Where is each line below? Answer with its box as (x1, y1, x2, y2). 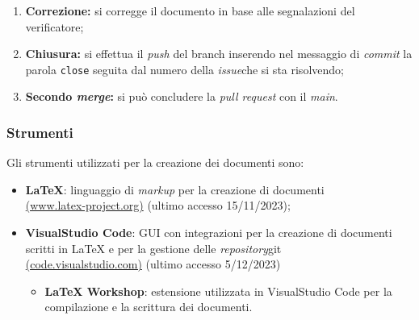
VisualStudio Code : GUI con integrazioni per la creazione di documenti (25, 224, 392, 241)
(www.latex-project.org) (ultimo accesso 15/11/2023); (25, 197, 291, 214)
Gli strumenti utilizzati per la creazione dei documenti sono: (6, 154, 304, 171)
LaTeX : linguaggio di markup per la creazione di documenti (25, 181, 325, 197)
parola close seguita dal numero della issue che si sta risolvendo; (25, 60, 344, 77)
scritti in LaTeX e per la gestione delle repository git (25, 239, 282, 256)
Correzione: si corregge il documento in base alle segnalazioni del (25, 2, 355, 19)
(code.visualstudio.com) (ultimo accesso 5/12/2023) (25, 256, 281, 272)
